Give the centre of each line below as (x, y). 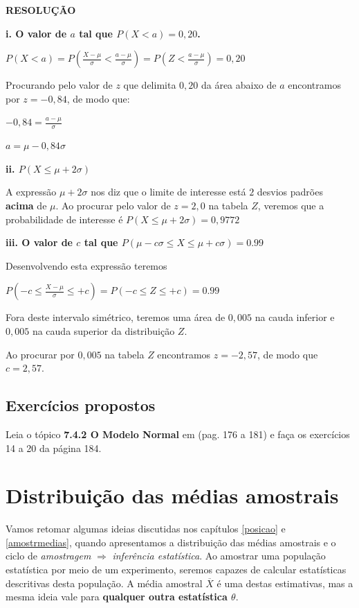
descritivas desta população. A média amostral (104, 583)
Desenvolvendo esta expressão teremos (86, 265)
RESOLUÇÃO (41, 10)
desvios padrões (290, 192)
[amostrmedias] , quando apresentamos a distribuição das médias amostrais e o (171, 542)
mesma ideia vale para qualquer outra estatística (117, 597)
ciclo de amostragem (48, 556)
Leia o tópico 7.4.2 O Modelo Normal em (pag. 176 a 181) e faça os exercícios (178, 434)
